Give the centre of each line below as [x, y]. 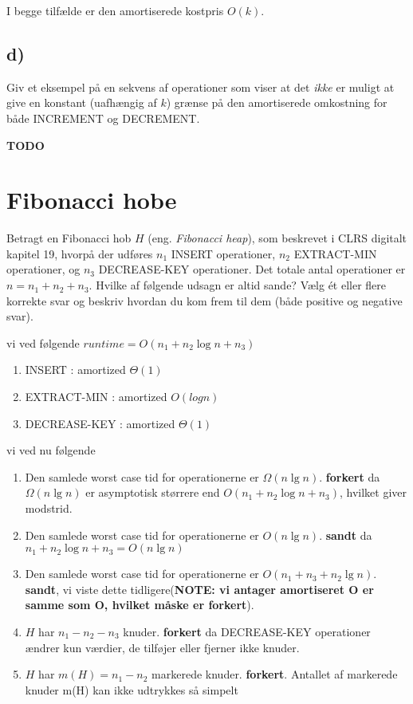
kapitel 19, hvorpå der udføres [80, 253]
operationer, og [43, 269]
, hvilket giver [374, 492]
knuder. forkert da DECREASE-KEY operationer [247, 631]
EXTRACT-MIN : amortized [96, 397]
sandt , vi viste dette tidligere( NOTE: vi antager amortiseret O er [199, 589]
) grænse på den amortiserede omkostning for [277, 102]
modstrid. [49, 508]
